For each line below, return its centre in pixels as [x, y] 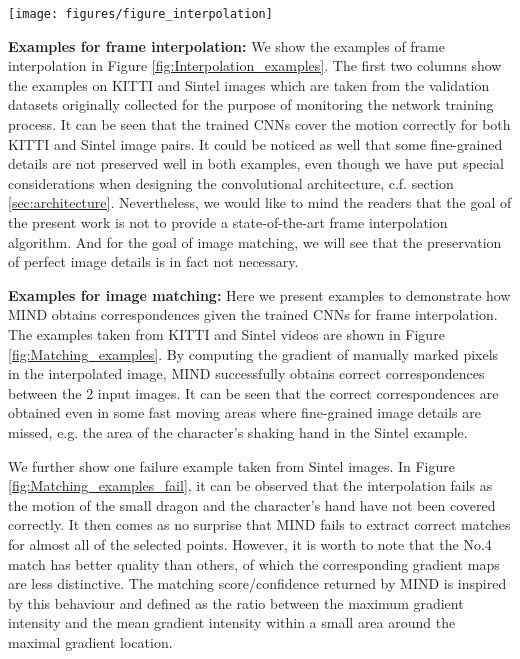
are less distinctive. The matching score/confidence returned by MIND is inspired [257, 583]
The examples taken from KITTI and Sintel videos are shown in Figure [226, 333]
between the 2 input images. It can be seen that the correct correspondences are [253, 392]
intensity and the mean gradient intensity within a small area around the [232, 622]
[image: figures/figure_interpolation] [140, 14]
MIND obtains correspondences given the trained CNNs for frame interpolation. [253, 314]
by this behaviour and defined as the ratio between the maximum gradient [236, 602]
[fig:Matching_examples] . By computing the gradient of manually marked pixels [253, 353]
